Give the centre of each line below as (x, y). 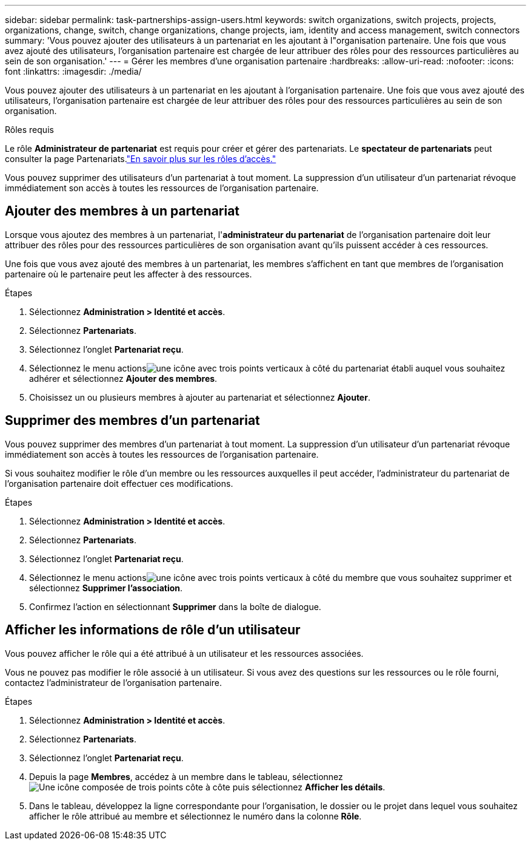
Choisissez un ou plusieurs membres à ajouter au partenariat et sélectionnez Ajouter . (200, 397)
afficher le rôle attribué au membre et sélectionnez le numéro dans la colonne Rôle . (195, 816)
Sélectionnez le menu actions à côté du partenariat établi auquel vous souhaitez (267, 368)
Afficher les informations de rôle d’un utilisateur (153, 630)
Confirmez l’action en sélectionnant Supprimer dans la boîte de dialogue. (175, 606)
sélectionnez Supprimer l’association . (106, 588)
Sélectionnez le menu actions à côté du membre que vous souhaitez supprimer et (271, 577)
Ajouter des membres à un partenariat (122, 211)
